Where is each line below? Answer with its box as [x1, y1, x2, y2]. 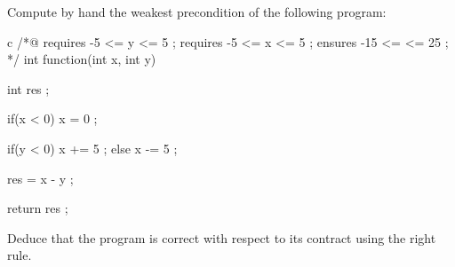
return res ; [7, 199, 68, 217]
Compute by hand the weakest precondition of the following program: [7, 3, 387, 20]
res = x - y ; [7, 169, 74, 187]
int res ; [7, 79, 50, 98]
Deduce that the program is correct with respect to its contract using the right [7, 228, 436, 247]
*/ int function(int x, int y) [7, 50, 156, 68]
